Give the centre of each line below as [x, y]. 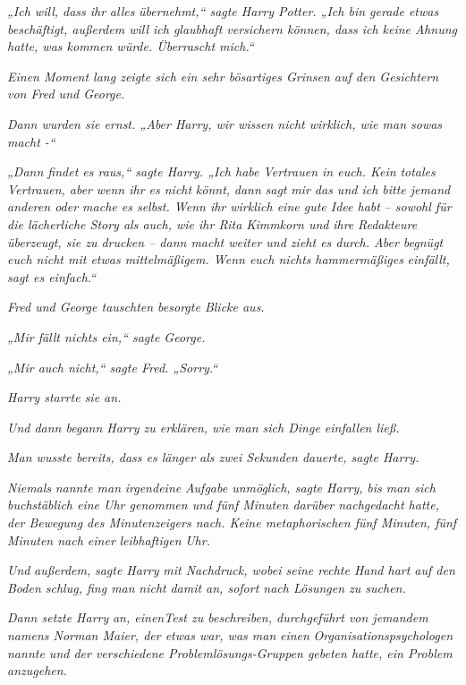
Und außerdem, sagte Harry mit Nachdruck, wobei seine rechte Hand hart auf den [231, 570]
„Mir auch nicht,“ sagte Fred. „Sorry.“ [113, 367]
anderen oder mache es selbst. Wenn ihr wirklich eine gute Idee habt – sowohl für [229, 206]
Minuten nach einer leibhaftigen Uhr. [109, 539]
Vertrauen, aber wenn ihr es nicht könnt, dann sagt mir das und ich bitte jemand [229, 188]
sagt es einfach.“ [52, 276]
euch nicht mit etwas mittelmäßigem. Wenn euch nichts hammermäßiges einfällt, [229, 259]
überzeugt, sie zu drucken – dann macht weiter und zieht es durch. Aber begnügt [225, 241]
